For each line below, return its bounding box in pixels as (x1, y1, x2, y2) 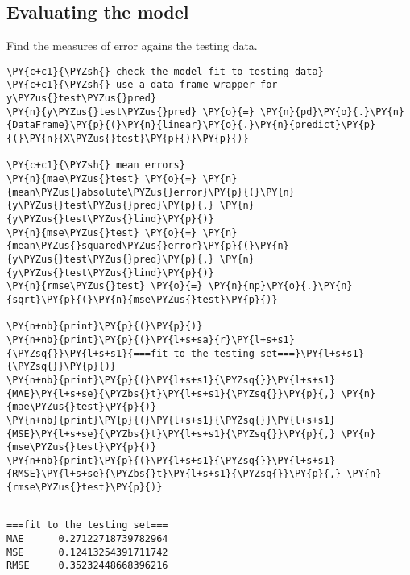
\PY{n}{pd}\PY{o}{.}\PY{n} (259, 105, 404, 118)
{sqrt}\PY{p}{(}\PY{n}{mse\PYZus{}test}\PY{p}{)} (6, 293, 278, 305)
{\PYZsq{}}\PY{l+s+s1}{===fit (6, 347, 168, 359)
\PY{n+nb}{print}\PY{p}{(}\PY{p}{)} (6, 321, 203, 333)
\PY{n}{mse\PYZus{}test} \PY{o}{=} (6, 226, 197, 238)
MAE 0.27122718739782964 (6, 533, 168, 545)
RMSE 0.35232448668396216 (6, 560, 168, 572)
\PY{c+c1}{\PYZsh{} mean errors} (6, 159, 185, 172)
